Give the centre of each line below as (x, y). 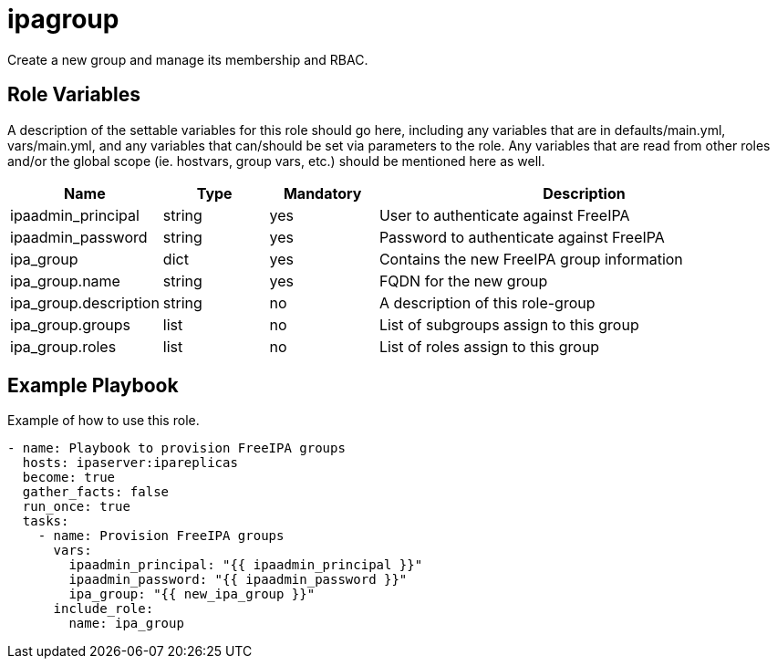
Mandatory (322, 193)
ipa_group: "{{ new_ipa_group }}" (192, 594)
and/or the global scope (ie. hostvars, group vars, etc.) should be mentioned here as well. (276, 161)
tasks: (46, 521)
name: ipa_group (126, 624)
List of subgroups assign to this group (509, 324)
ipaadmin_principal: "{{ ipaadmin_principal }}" (246, 565)
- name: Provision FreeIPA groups (161, 536)
